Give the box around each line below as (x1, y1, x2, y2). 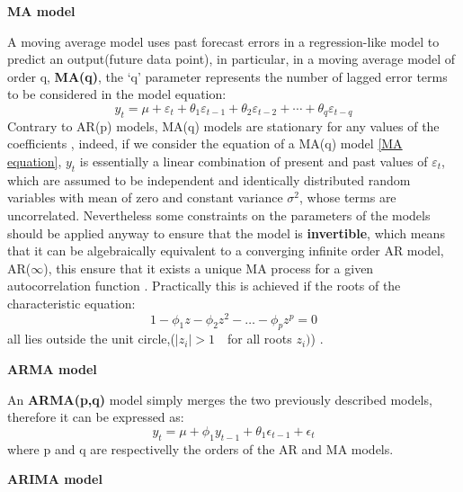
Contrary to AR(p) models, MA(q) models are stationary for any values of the (7, 116, 440, 135)
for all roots (227, 329, 292, 348)
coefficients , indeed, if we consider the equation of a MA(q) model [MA (7, 134, 403, 153)
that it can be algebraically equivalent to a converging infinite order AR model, (7, 241, 444, 260)
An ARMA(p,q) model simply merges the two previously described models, (7, 389, 432, 408)
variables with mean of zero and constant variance (7, 188, 283, 207)
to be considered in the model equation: (7, 85, 227, 103)
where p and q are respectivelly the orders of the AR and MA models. (7, 439, 394, 458)
